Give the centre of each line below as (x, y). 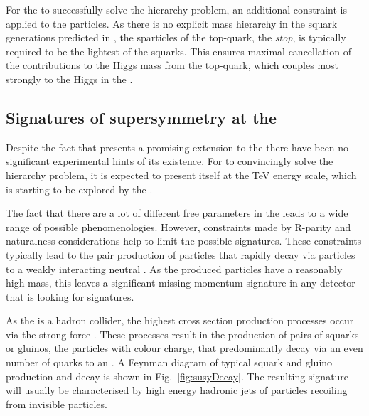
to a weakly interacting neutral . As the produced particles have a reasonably (174, 268)
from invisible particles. (57, 404)
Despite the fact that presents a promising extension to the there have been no (177, 147)
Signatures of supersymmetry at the (141, 117)
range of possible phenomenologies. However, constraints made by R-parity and (178, 226)
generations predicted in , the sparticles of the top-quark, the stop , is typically (176, 37)
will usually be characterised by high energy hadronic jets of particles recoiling (177, 390)
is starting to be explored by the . (79, 189)
